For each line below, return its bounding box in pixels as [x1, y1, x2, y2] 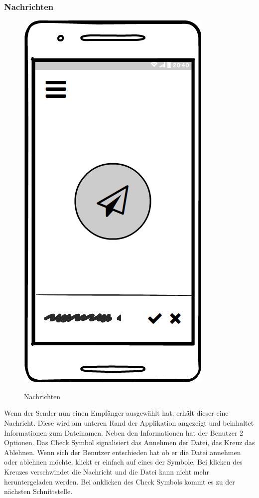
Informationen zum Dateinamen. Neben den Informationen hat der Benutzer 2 [4, 427, 244, 438]
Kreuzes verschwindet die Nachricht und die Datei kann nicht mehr [4, 466, 209, 477]
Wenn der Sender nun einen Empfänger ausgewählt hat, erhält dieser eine [4, 408, 229, 418]
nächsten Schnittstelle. [4, 486, 73, 497]
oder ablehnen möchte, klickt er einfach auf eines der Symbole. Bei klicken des [4, 457, 243, 467]
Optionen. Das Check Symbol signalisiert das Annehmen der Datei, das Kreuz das [4, 437, 255, 448]
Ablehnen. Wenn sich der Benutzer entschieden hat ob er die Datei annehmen [4, 447, 241, 457]
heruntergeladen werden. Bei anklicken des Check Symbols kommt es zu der [4, 476, 235, 487]
